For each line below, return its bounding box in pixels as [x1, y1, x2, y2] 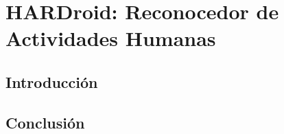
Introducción [5, 71, 98, 92]
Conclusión [5, 111, 85, 133]
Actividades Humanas [5, 24, 216, 52]
